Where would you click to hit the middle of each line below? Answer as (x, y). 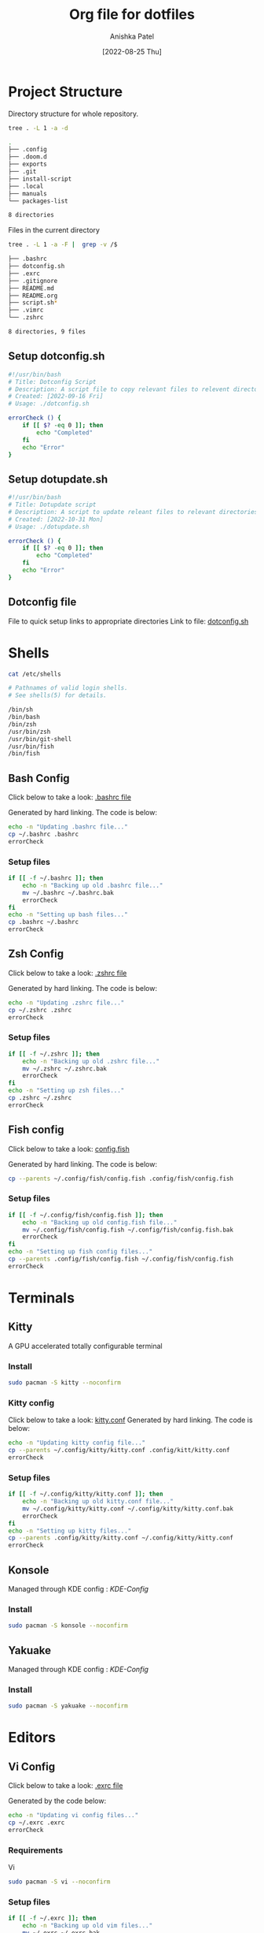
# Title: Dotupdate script (52, 505)
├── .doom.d (27, 157)
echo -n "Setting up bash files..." (68, 915)
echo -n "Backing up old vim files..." (88, 1926)
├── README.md (31, 288)
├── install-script (40, 179)
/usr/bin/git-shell (40, 739)
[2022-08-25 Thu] (132, 51)
